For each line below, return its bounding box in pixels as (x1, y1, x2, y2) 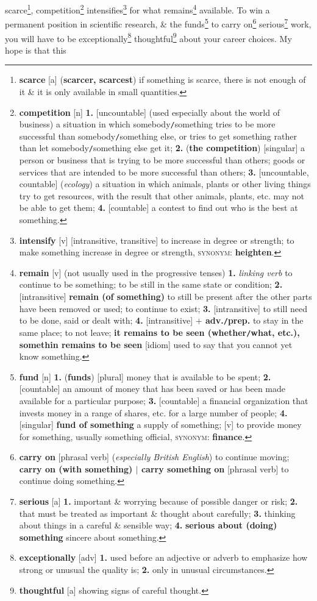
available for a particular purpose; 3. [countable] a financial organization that (19, 394, 308, 407)
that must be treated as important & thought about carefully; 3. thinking (19, 507, 296, 519)
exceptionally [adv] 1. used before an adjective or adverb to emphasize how (19, 551, 308, 564)
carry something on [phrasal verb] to (141, 462, 289, 475)
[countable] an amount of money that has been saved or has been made (19, 382, 285, 395)
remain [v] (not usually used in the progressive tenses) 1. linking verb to (19, 266, 293, 279)
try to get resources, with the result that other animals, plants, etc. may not (19, 189, 305, 202)
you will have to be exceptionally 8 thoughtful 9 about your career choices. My (5, 30, 292, 44)
